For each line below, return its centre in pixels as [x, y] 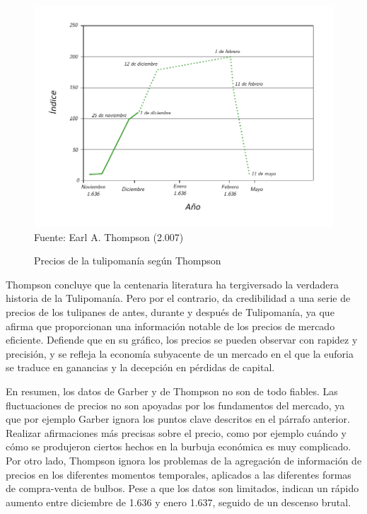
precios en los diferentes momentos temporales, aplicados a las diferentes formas [179, 474]
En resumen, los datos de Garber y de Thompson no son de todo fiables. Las [172, 391]
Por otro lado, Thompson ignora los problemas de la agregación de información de [184, 460]
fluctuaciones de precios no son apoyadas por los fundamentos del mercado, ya [175, 405]
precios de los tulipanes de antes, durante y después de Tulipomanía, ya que [170, 312]
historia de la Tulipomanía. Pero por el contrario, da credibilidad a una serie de [178, 298]
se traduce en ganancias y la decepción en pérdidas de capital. [140, 367]
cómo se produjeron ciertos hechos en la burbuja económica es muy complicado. [179, 446]
